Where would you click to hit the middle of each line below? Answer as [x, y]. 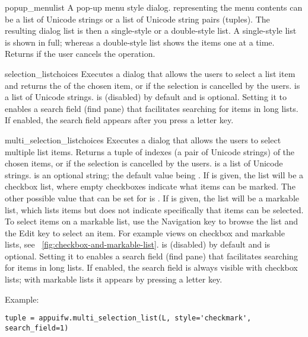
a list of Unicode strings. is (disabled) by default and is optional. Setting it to [146, 97]
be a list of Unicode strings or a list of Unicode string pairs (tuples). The [137, 19]
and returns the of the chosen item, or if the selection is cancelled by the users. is [153, 85]
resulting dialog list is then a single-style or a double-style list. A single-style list [151, 31]
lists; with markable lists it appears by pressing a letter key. [114, 279]
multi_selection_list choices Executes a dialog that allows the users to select [143, 139]
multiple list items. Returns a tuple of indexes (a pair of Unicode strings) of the [150, 151]
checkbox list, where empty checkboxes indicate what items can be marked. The [150, 186]
